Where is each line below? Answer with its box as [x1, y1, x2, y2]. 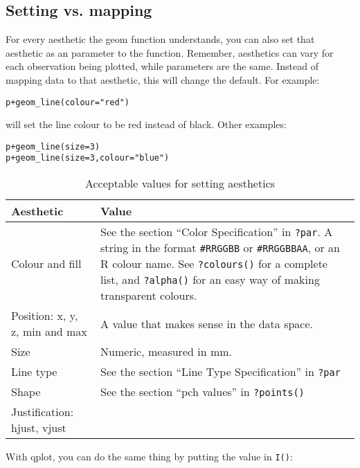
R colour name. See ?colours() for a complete [100, 255, 327, 272]
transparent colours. [100, 287, 197, 304]
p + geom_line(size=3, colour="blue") [6, 153, 170, 163]
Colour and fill [11, 255, 82, 272]
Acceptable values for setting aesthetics [84, 175, 276, 192]
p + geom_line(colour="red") [6, 97, 129, 107]
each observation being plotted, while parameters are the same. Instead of [6, 59, 318, 73]
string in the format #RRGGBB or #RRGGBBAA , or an [100, 240, 340, 256]
